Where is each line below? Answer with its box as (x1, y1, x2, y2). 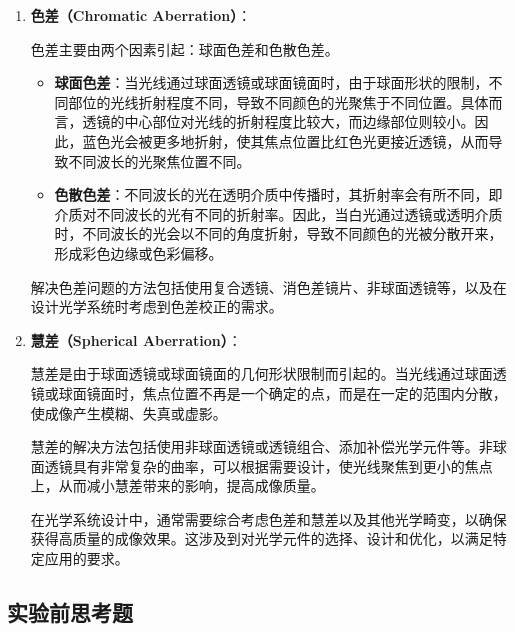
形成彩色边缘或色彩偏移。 (54, 242, 223, 263)
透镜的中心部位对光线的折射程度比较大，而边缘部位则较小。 (82, 111, 475, 132)
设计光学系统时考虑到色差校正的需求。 (30, 296, 283, 317)
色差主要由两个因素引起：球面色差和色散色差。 (30, 38, 339, 59)
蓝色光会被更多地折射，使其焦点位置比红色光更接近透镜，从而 (82, 130, 489, 151)
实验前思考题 (7, 597, 133, 628)
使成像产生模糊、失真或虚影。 (30, 402, 227, 423)
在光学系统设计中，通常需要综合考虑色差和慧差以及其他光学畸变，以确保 (30, 508, 507, 529)
